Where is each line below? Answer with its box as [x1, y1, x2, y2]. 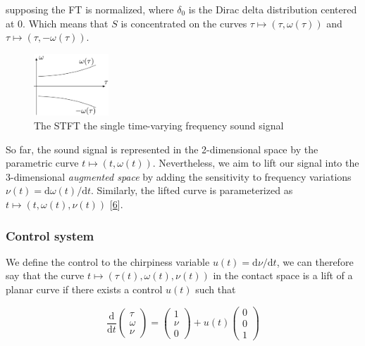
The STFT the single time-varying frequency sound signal [34, 118, 284, 133]
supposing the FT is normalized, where [6, 2, 174, 16]
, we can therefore [276, 254, 354, 269]
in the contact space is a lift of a [213, 268, 353, 283]
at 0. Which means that [6, 15, 109, 30]
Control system [6, 226, 94, 244]
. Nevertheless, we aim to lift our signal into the [152, 155, 359, 170]
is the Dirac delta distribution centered [188, 2, 357, 16]
